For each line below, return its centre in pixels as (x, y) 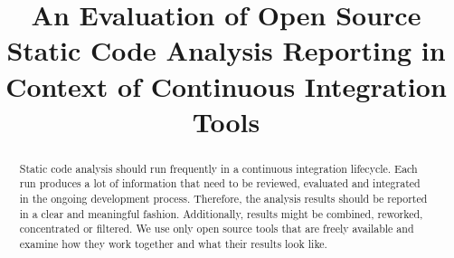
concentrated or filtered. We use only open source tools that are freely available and (217, 229)
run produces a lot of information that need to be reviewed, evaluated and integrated (220, 183)
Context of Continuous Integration (226, 86)
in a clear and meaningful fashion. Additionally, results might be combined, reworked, (221, 213)
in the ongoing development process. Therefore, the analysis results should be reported (223, 199)
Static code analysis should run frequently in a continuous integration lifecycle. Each (218, 168)
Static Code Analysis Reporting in (226, 50)
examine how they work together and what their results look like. (173, 244)
